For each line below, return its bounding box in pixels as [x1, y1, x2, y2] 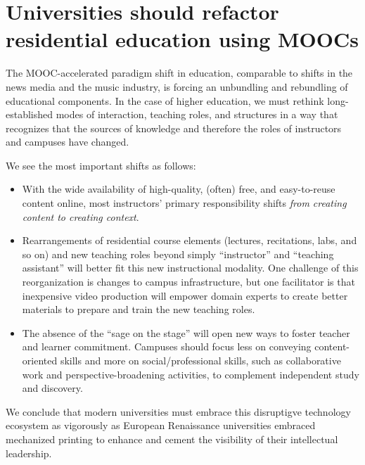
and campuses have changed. [6, 134, 129, 149]
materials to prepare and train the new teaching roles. [22, 302, 255, 317]
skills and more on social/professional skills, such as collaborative [60, 353, 341, 367]
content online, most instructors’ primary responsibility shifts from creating [22, 196, 347, 210]
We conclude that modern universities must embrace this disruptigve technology [6, 404, 351, 419]
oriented [22, 353, 58, 367]
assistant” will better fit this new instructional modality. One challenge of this [22, 260, 359, 275]
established [6, 107, 53, 122]
